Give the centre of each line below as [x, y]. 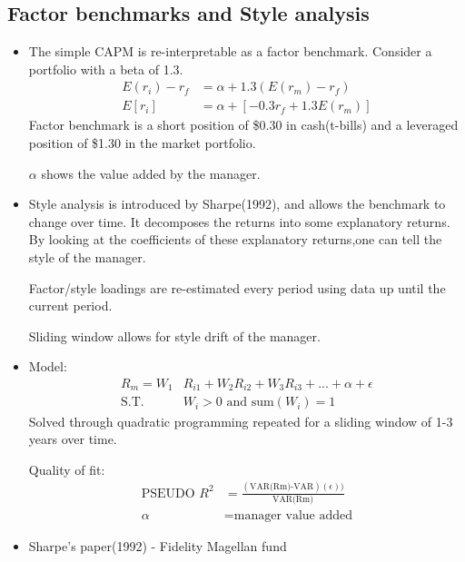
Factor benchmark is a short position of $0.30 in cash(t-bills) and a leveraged [243, 125]
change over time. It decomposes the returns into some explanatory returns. [239, 221]
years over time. [73, 439]
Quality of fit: [67, 469]
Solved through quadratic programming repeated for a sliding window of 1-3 [241, 421]
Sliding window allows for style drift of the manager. [174, 335]
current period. [70, 306]
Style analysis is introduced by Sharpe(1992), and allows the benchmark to [237, 204]
